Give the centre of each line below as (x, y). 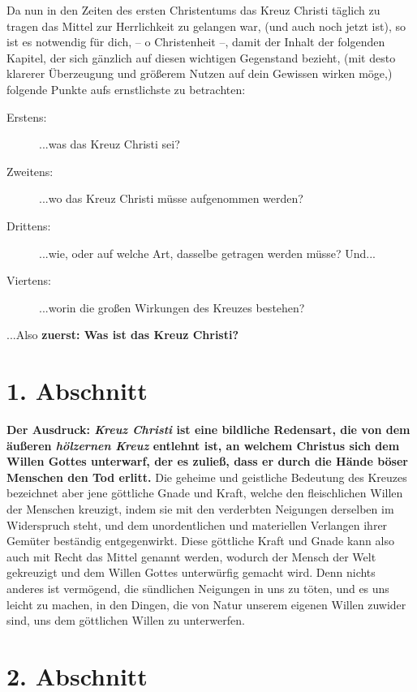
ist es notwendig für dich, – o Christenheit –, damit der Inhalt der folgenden (196, 42)
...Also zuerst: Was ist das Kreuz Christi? (123, 335)
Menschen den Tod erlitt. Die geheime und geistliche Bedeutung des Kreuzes (207, 477)
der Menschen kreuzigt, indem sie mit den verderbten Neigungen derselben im (200, 509)
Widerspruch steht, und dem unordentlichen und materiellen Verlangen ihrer (197, 524)
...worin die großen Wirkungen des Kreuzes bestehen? (172, 307)
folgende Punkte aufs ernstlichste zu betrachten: (126, 89)
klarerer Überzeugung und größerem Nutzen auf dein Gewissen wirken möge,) (200, 73)
